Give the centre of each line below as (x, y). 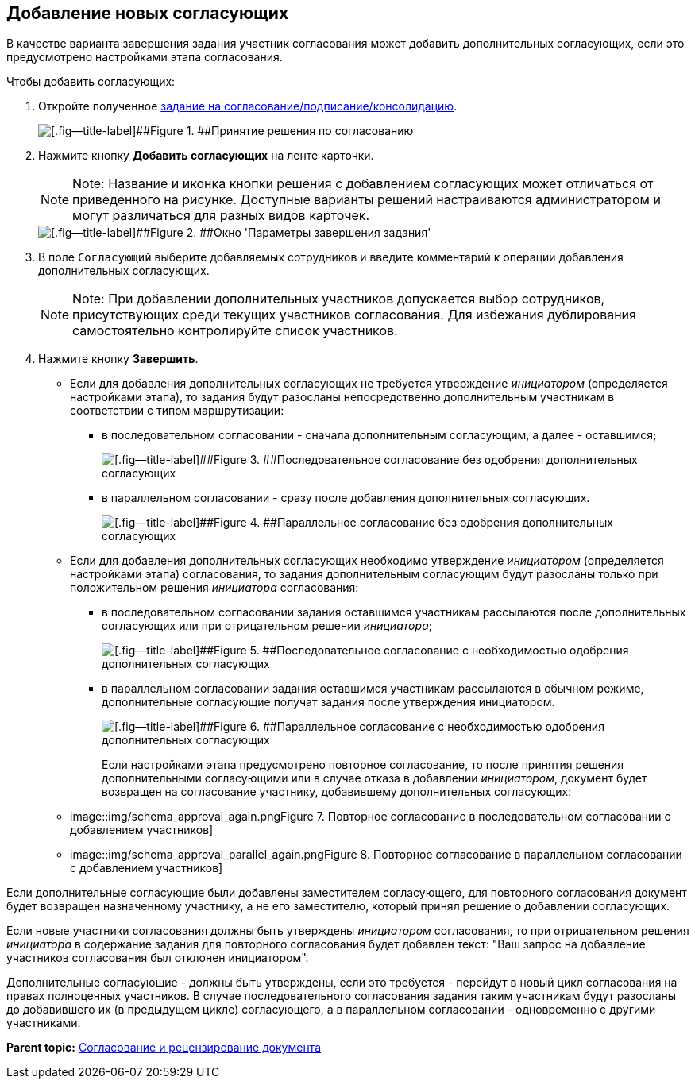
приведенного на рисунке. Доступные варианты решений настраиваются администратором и (367, 200)
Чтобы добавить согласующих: (91, 82)
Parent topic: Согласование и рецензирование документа (164, 1048)
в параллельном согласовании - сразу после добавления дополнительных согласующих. (346, 498)
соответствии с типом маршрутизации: (177, 411)
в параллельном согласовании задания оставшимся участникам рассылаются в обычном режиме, (373, 689)
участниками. (44, 1023)
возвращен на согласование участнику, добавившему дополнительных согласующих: (337, 792)
